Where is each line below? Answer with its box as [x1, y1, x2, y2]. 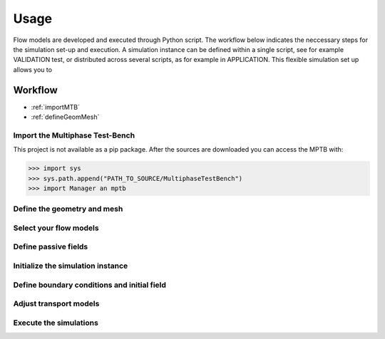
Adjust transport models [13, 299, 100, 309]
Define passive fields [13, 242, 88, 252]
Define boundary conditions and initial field [13, 280, 167, 290]
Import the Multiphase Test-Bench [13, 130, 135, 140]
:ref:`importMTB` [31, 103, 81, 111]
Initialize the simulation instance [13, 261, 128, 271]
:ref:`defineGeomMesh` [31, 113, 100, 121]
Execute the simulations [13, 318, 99, 328]
